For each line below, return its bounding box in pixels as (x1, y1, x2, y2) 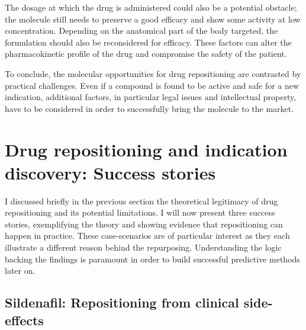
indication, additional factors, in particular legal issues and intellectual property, (5, 91, 297, 103)
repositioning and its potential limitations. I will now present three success (5, 206, 275, 219)
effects (5, 310, 44, 329)
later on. (5, 264, 36, 277)
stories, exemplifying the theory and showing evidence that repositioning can (5, 217, 283, 230)
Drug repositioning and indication (5, 137, 288, 161)
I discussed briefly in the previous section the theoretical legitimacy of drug (5, 194, 278, 207)
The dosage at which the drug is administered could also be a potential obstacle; (5, 1, 297, 13)
